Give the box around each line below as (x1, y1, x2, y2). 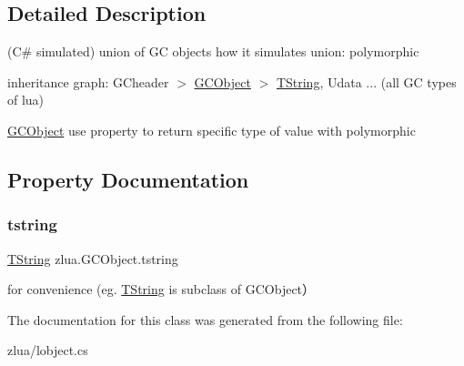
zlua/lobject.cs (7, 341, 88, 360)
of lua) (7, 90, 45, 109)
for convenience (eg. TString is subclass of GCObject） (7, 280, 316, 299)
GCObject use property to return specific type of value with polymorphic (7, 120, 416, 139)
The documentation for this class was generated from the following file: (7, 310, 403, 329)
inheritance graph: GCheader (7, 72, 169, 91)
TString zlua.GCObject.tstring (7, 249, 178, 268)
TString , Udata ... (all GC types (276, 72, 457, 91)
